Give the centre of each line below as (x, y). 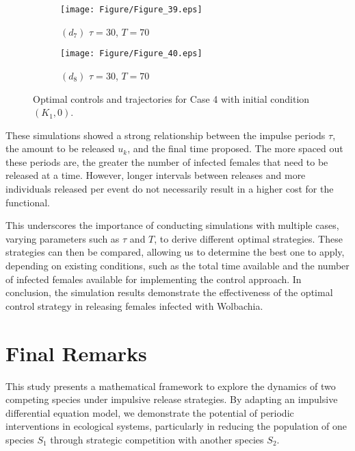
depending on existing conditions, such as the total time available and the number (177, 266)
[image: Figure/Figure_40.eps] (131, 54)
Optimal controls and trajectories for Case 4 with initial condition (171, 98)
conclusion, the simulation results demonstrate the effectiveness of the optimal (169, 292)
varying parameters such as (63, 238)
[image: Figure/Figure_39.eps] (131, 10)
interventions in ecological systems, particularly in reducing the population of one (176, 426)
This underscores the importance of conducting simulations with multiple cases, (172, 225)
